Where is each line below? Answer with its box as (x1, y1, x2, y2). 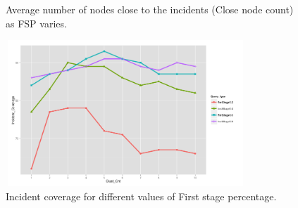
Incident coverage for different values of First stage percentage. (6, 188, 277, 203)
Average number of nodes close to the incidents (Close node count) (6, 2, 294, 16)
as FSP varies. (6, 15, 67, 30)
